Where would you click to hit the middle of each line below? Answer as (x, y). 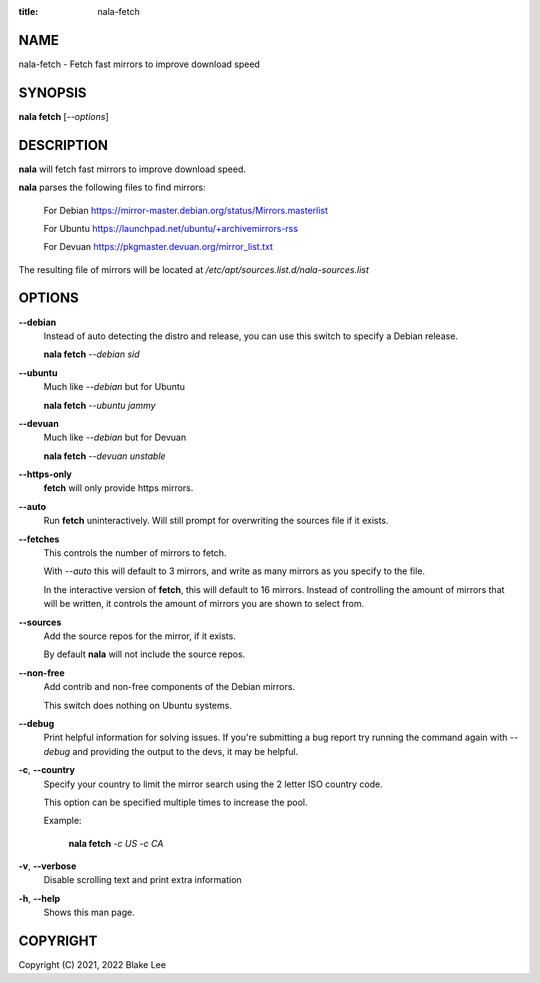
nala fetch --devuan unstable (104, 456)
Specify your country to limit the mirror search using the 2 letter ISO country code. (213, 784)
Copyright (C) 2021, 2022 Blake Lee (92, 965)
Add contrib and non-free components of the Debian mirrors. (169, 687)
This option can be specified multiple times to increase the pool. (175, 802)
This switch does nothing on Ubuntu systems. (137, 705)
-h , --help (39, 898)
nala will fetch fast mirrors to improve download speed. (132, 169)
